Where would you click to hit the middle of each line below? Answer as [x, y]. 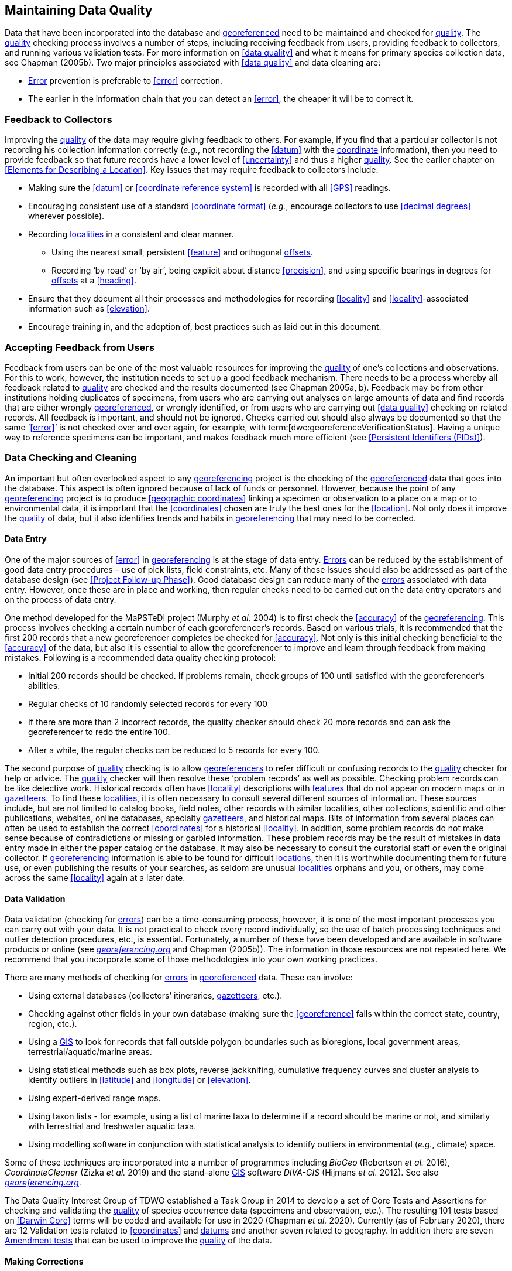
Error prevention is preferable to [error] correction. [126, 81]
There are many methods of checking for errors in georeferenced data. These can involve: [179, 978]
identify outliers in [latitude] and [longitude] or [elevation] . [140, 1080]
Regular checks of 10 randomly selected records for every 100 [148, 703]
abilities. [44, 685]
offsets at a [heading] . [94, 281]
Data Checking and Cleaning [71, 458]
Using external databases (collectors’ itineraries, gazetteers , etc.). [155, 996]
